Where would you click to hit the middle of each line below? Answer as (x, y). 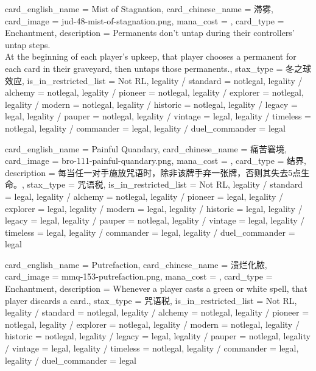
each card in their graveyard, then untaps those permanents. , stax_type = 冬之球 (158, 68)
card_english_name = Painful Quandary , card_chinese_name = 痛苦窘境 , (146, 148)
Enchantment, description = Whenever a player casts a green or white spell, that (156, 288)
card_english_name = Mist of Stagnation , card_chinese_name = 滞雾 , (139, 9)
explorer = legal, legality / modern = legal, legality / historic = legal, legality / (154, 208)
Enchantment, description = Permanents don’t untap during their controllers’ (150, 33)
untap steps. (28, 44)
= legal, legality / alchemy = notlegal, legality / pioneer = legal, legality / (144, 196)
